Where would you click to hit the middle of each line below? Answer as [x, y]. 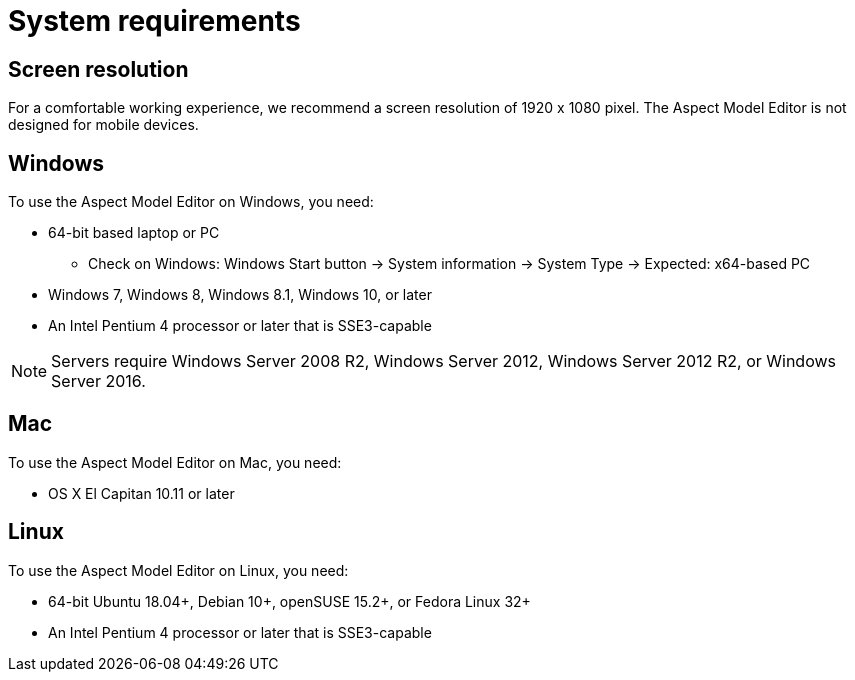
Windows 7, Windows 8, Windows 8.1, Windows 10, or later [240, 295]
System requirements [154, 21]
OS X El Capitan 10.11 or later [141, 493]
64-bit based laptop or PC [134, 233]
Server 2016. [98, 381]
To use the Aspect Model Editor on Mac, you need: [175, 462]
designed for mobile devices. [103, 125]
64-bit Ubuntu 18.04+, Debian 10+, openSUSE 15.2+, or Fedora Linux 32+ [289, 601]
